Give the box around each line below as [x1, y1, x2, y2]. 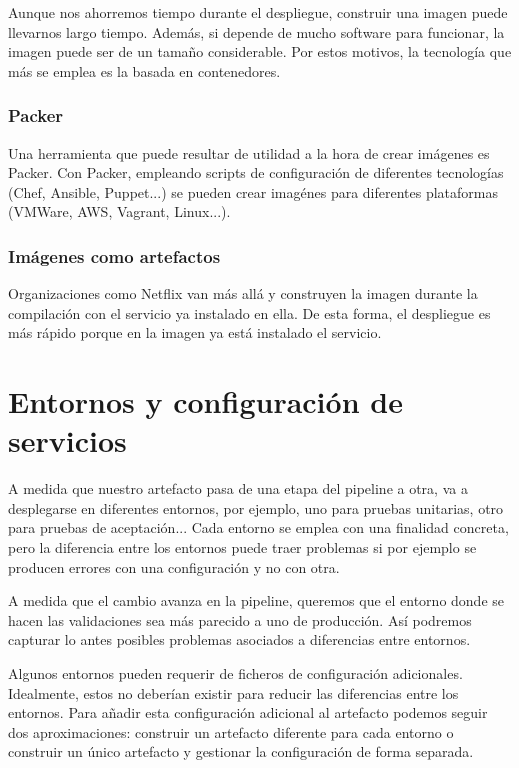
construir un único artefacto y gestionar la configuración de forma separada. [8, 741, 474, 762]
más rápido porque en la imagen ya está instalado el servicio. [8, 322, 382, 343]
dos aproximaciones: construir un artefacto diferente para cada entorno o [8, 721, 454, 742]
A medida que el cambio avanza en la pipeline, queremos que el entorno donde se [8, 590, 505, 611]
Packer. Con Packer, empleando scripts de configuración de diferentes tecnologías [8, 162, 504, 183]
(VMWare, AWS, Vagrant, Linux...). [8, 201, 231, 222]
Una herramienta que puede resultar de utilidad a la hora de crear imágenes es [8, 142, 490, 163]
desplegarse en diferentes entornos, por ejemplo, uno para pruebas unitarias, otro [8, 497, 504, 518]
